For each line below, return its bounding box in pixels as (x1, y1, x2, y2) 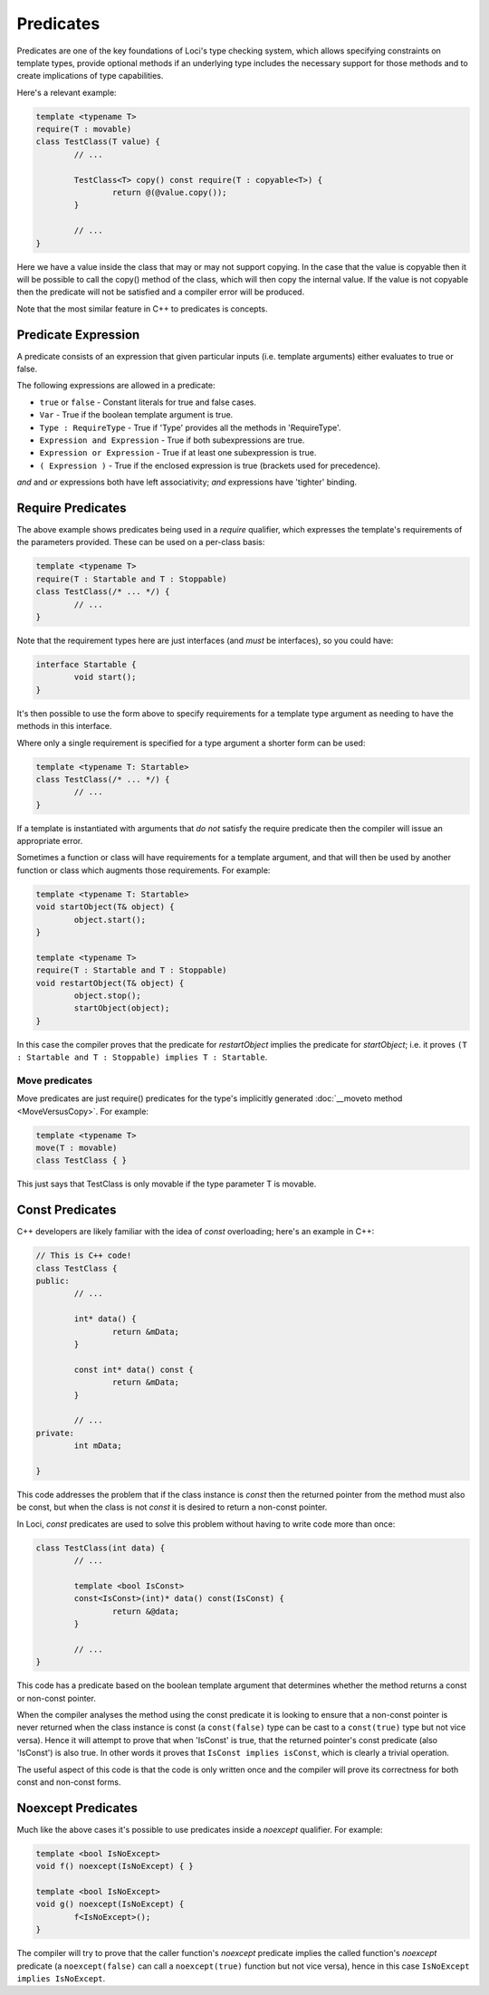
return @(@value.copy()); (111, 187, 227, 198)
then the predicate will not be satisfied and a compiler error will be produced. (16, 286, 305, 298)
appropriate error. (16, 836, 83, 847)
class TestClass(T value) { (35, 137, 160, 147)
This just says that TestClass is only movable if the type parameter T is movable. (16, 1178, 317, 1190)
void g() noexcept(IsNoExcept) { (35, 1899, 185, 1910)
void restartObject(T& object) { (35, 978, 185, 988)
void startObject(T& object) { (35, 902, 176, 912)
